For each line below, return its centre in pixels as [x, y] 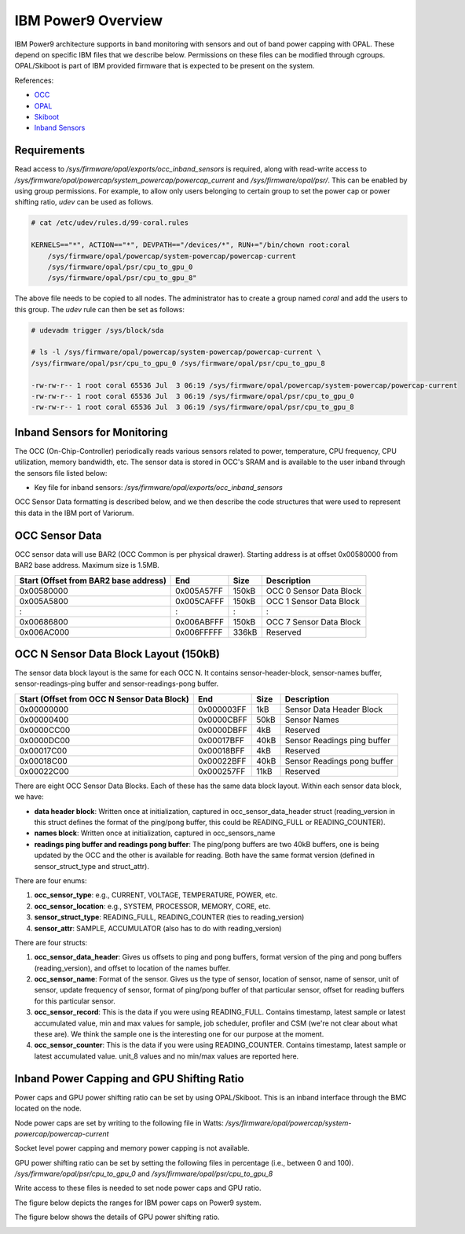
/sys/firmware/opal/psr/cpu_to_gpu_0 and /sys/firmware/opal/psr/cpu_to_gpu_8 [144, 1174]
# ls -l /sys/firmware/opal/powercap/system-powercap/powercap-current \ [176, 352]
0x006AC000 [44, 632]
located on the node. [48, 1108]
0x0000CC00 [45, 730]
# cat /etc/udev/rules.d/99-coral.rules [110, 223]
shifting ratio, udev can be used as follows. [84, 202]
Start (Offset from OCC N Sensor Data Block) [104, 698]
